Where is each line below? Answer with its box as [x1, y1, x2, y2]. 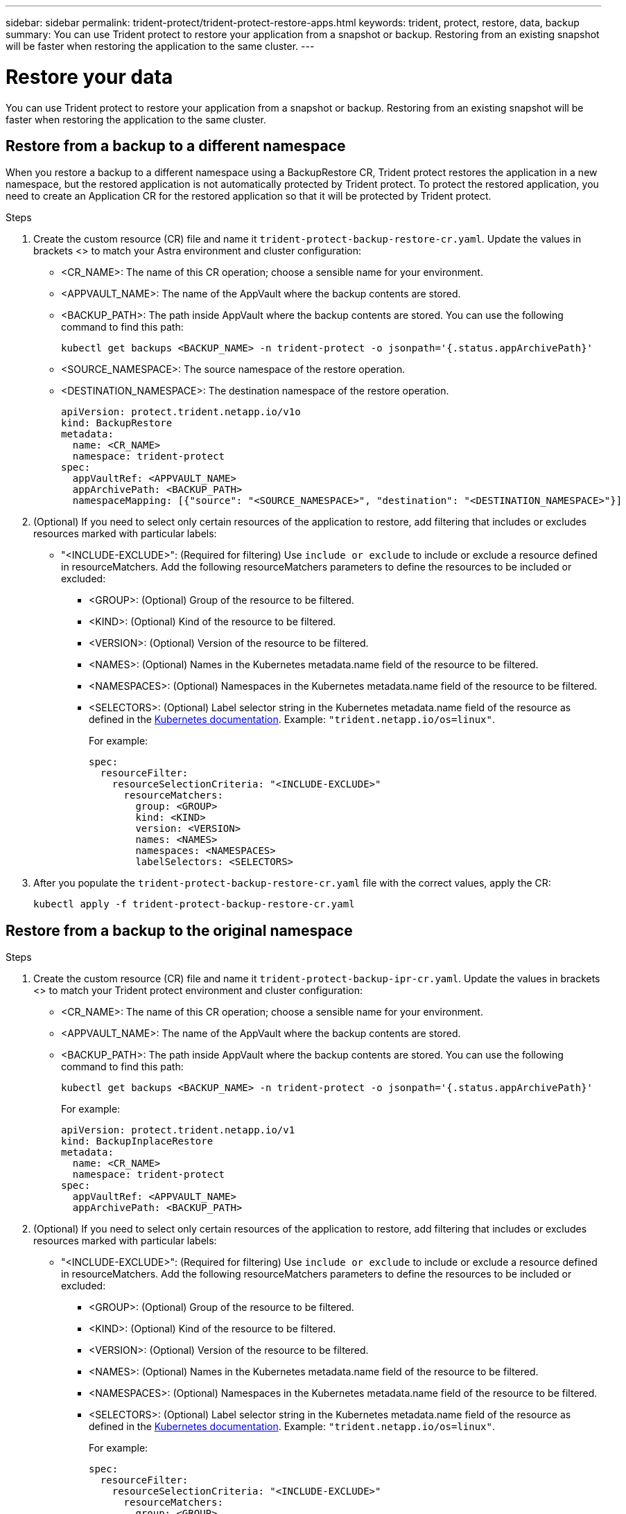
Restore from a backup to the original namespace [6, 921, 353, 939]
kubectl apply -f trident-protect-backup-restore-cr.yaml [33, 898, 355, 910]
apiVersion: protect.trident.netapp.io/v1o [61, 406, 301, 418]
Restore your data [6, 64, 173, 89]
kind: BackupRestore [61, 417, 173, 429]
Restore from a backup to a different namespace [6, 137, 346, 155]
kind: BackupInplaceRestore [61, 1135, 214, 1147]
